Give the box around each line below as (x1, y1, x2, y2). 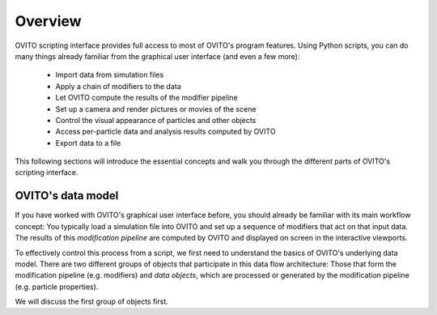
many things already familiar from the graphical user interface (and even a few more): (15, 51, 300, 61)
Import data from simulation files (55, 70, 164, 80)
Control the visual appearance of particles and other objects (55, 115, 257, 125)
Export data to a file (55, 138, 121, 147)
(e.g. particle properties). (15, 282, 99, 292)
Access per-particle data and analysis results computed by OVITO (55, 126, 276, 137)
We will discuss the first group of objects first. (15, 296, 169, 307)
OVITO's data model (15, 189, 119, 202)
